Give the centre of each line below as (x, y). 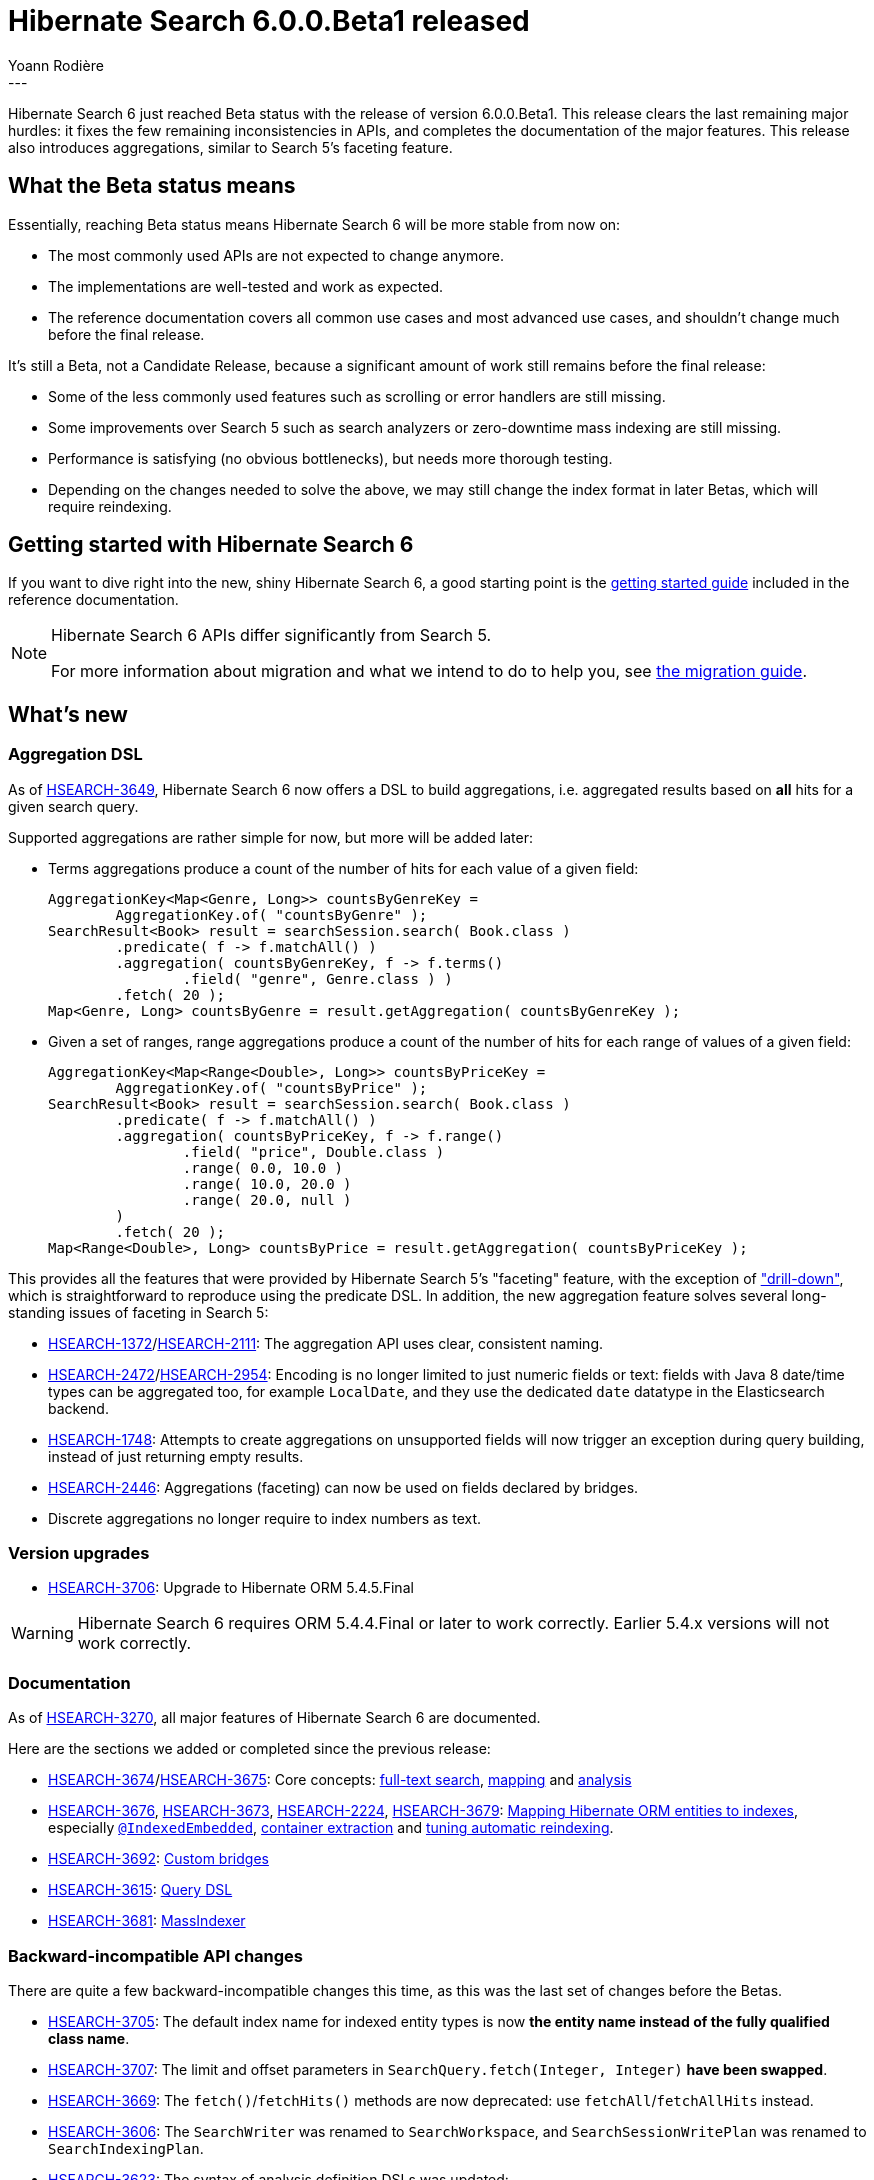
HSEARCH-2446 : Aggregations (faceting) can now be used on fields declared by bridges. (343, 1487)
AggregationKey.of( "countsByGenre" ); (271, 914)
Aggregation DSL (75, 754)
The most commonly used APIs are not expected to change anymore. (276, 255)
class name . (89, 2038)
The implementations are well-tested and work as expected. (246, 286)
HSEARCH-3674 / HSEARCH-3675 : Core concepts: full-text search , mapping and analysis (340, 1780)
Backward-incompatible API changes (156, 1955)
